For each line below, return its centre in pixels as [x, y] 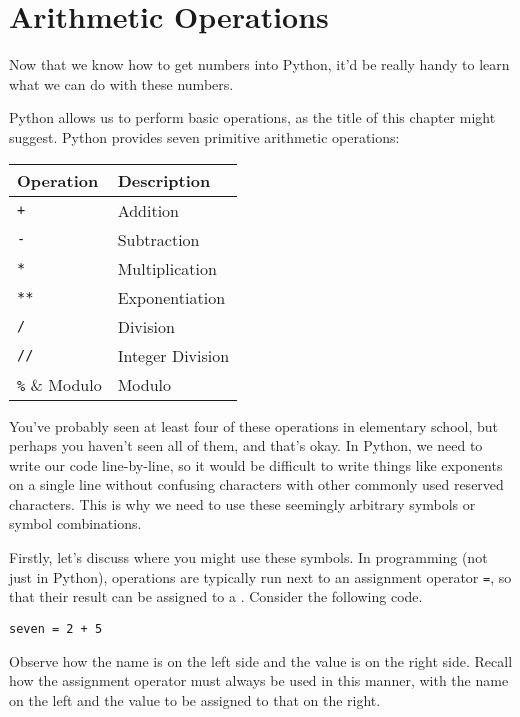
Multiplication [167, 268]
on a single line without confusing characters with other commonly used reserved [256, 484]
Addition [148, 210]
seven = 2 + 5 [56, 628]
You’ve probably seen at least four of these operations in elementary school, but [253, 425]
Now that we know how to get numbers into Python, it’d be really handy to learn [259, 64]
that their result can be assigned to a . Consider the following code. [216, 596]
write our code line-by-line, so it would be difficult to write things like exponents [256, 464]
